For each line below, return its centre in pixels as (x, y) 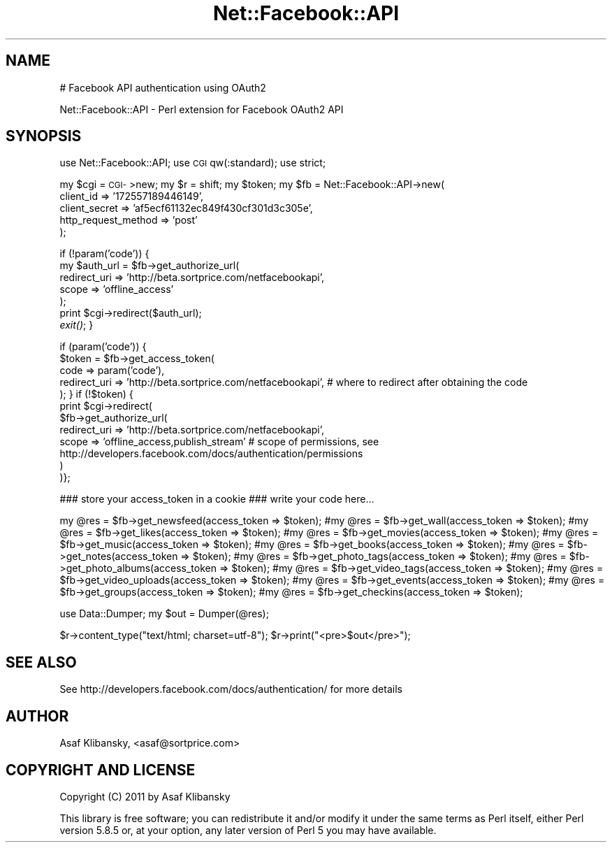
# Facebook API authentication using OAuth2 (163, 87)
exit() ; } (76, 325)
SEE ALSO (41, 662)
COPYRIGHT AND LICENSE (101, 770)
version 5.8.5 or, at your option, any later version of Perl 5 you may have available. (248, 830)
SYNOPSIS (44, 136)
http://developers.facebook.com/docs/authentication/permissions (211, 454)
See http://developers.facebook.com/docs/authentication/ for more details (231, 689)
